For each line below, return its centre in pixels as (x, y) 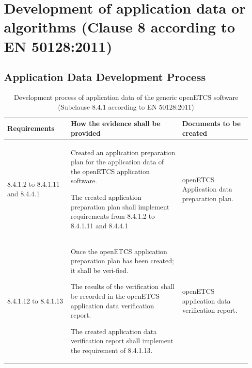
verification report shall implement (122, 341)
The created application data (114, 331)
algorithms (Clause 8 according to (119, 27)
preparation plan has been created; (122, 261)
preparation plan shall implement (120, 206)
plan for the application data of (117, 162)
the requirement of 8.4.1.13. (111, 350)
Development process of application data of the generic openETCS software (126, 97)
